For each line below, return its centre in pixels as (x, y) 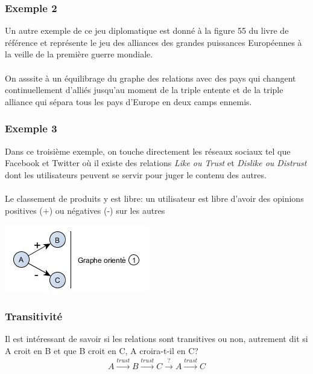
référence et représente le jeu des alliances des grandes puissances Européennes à (153, 42)
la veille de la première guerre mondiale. (79, 54)
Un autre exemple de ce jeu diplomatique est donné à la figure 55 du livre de (147, 31)
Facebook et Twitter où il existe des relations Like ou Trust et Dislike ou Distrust (156, 163)
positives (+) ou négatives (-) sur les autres (85, 210)
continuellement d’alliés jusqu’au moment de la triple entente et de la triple (144, 90)
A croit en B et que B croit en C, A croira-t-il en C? (102, 350)
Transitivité (34, 316)
